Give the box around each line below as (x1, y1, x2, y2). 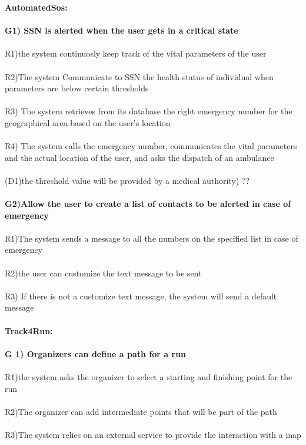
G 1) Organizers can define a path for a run (5, 347, 187, 360)
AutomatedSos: (5, 1, 68, 13)
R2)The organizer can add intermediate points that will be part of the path (5, 405, 277, 417)
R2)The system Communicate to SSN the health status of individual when (5, 70, 274, 83)
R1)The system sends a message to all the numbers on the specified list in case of (5, 232, 298, 244)
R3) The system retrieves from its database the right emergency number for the (5, 105, 292, 117)
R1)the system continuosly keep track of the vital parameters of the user (5, 47, 267, 60)
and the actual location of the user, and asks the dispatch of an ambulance (5, 151, 274, 163)
